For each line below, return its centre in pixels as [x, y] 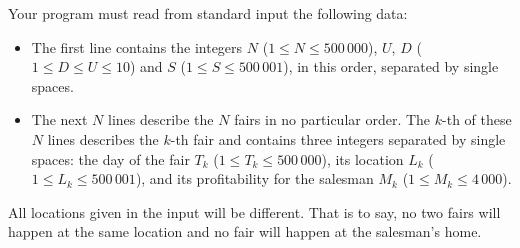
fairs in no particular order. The [332, 119]
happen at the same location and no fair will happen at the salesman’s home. [245, 231]
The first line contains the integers [137, 46]
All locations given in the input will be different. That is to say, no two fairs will [254, 211]
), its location [362, 158]
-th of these [477, 119]
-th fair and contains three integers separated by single [338, 138]
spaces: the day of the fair [110, 158]
